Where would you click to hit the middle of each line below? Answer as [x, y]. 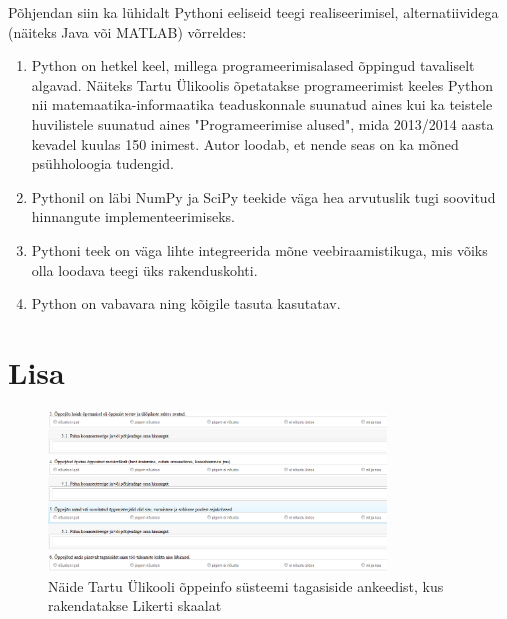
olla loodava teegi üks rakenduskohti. [144, 269]
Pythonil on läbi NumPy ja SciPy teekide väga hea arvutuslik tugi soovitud [263, 196]
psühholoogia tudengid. [102, 163]
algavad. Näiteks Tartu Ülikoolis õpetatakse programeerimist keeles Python [262, 84]
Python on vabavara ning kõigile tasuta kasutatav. [186, 303]
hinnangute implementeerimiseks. [133, 216]
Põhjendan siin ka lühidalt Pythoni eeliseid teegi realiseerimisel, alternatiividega [253, 12]
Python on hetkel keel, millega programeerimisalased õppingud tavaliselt [253, 65]
